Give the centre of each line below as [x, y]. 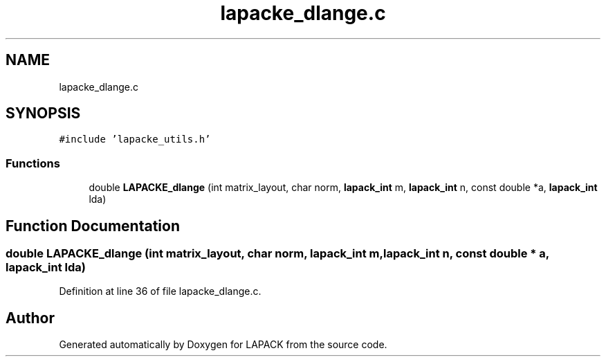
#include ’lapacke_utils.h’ [135, 139]
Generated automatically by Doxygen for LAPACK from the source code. [223, 345]
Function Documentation [93, 226]
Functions [33, 163]
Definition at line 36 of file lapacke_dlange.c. [160, 291]
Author [30, 318]
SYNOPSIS [43, 114]
